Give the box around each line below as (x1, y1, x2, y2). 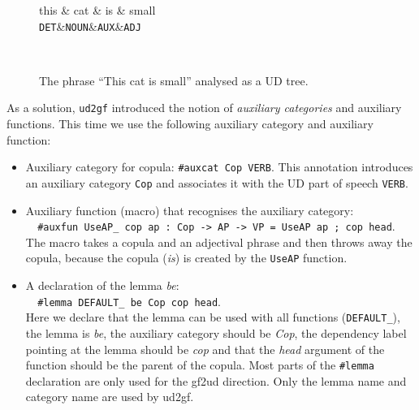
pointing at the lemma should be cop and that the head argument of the (25, 340, 385, 357)
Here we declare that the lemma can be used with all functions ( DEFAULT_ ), (25, 309, 400, 326)
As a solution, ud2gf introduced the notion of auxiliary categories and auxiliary (6, 99, 402, 116)
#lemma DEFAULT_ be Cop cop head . (37, 292, 221, 309)
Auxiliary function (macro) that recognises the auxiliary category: (25, 201, 354, 218)
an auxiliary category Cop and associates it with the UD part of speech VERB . (25, 174, 408, 191)
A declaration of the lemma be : (25, 277, 179, 294)
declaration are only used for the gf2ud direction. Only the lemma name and (25, 372, 407, 389)
